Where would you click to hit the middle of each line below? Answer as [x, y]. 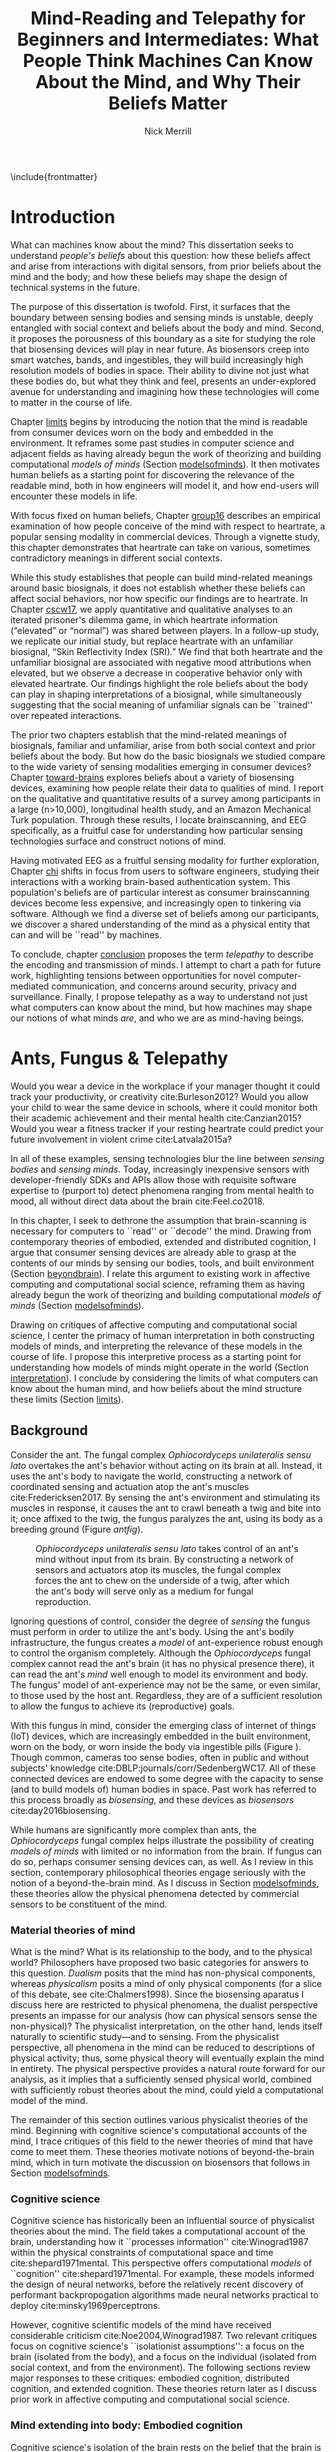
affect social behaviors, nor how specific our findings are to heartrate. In [159, 598]
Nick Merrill [168, 131]
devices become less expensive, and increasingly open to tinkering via [156, 903]
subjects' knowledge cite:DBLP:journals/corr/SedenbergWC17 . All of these [163, 1768]
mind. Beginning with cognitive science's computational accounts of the [159, 2130]
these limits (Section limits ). [67, 1399]
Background [49, 1430]
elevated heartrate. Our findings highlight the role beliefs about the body [159, 683]
